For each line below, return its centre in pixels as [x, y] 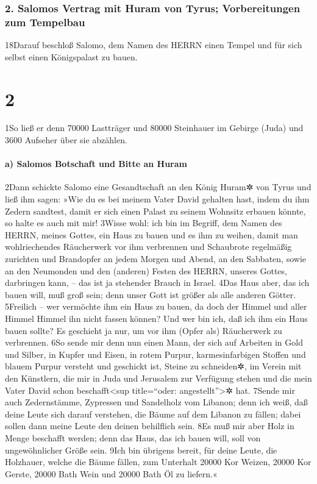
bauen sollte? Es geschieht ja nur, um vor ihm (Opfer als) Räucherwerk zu [144, 330]
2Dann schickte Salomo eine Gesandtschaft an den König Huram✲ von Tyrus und [158, 187]
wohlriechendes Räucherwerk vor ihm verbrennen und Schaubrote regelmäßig [148, 247]
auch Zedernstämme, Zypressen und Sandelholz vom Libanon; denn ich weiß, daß [156, 402]
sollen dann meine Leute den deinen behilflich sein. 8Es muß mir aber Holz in [150, 426]
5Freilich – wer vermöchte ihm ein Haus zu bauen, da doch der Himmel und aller [156, 306]
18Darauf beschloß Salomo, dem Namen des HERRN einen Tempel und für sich [154, 45]
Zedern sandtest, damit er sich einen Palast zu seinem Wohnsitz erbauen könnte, [155, 211]
